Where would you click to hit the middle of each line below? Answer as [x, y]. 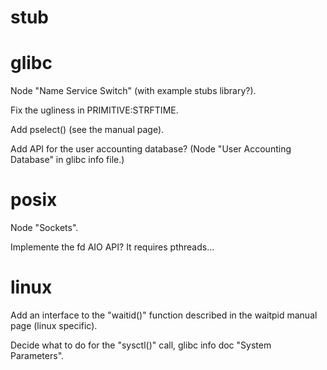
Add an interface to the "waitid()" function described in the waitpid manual [164, 315]
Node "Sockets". [44, 228]
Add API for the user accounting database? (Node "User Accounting [151, 149]
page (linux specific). [54, 325]
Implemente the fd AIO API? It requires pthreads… [112, 247]
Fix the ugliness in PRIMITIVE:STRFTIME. [94, 110]
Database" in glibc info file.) [67, 160]
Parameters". [37, 355]
